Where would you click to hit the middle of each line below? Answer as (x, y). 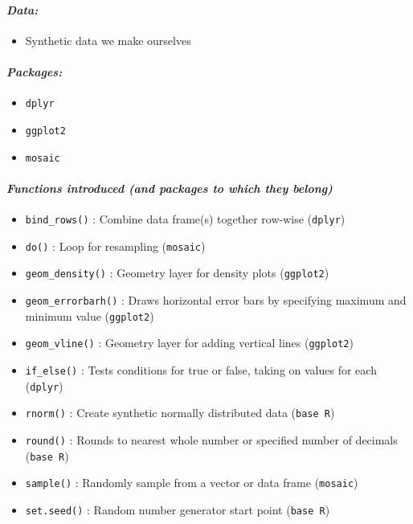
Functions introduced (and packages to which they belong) (170, 188)
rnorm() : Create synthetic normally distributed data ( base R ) (180, 413)
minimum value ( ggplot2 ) (90, 315)
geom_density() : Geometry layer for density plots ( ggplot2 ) (177, 273)
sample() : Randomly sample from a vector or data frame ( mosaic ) (192, 483)
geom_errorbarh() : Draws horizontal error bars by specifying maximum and (216, 299)
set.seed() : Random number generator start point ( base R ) (178, 509)
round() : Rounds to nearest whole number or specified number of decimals (211, 439)
